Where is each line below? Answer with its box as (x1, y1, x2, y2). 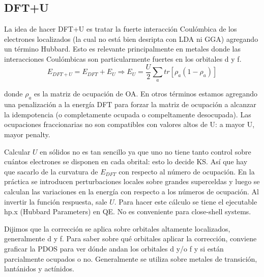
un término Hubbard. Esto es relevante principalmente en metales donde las (4, 43, 241, 54)
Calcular (4, 146, 31, 157)
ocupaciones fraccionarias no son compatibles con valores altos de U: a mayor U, (4, 119, 255, 130)
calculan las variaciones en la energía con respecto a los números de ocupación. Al (4, 186, 259, 196)
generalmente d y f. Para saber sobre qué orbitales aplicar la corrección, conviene (4, 233, 257, 244)
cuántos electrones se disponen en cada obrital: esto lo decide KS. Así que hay (4, 156, 248, 167)
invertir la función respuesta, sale (4, 196, 107, 207)
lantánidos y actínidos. (4, 263, 74, 274)
